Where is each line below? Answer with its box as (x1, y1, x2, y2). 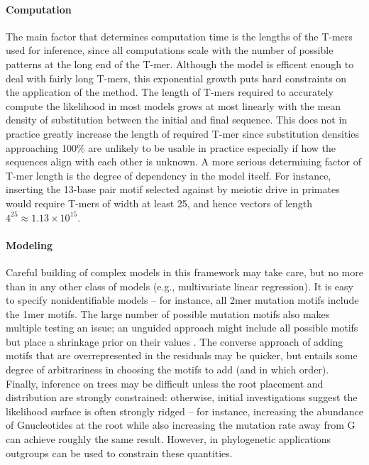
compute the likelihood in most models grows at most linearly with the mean (6, 98, 341, 113)
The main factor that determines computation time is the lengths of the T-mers (6, 28, 353, 43)
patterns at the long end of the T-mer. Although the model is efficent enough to (6, 56, 354, 71)
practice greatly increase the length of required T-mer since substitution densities (6, 126, 360, 141)
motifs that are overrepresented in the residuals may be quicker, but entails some (6, 348, 358, 363)
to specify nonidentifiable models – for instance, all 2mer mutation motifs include (6, 292, 359, 307)
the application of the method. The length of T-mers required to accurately (6, 84, 334, 99)
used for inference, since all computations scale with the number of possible (6, 43, 334, 58)
